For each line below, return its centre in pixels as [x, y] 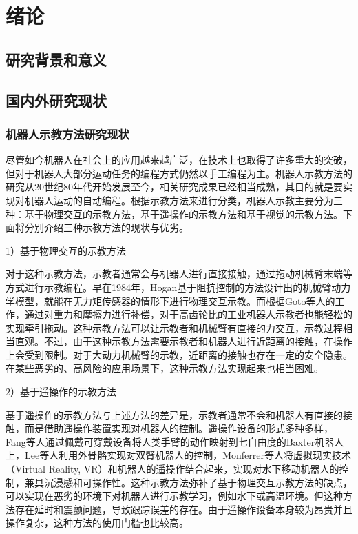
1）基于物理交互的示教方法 [66, 250]
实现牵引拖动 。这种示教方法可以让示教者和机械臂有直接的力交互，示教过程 [174, 327]
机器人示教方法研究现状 [67, 133]
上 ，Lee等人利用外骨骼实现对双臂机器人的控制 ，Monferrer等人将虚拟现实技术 [178, 455]
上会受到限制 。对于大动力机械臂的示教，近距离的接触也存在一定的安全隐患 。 [179, 354]
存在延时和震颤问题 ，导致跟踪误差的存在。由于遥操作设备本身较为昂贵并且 [183, 509]
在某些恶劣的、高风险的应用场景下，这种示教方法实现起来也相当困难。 [165, 368]
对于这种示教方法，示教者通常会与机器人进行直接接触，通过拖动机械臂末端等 [179, 274]
